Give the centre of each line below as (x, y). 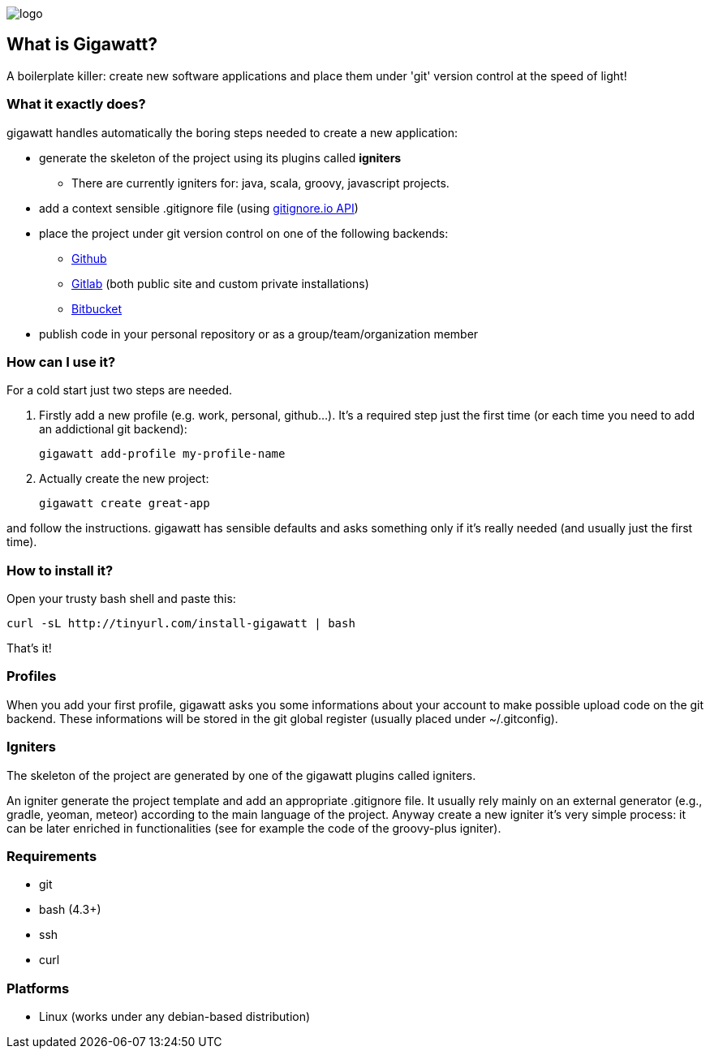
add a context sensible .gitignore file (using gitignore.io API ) (199, 208)
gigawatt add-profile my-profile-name (162, 454)
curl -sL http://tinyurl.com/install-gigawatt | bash (181, 624)
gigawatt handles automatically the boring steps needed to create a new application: (232, 132)
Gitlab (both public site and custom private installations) (220, 283)
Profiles (32, 676)
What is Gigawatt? (82, 45)
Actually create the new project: (124, 479)
